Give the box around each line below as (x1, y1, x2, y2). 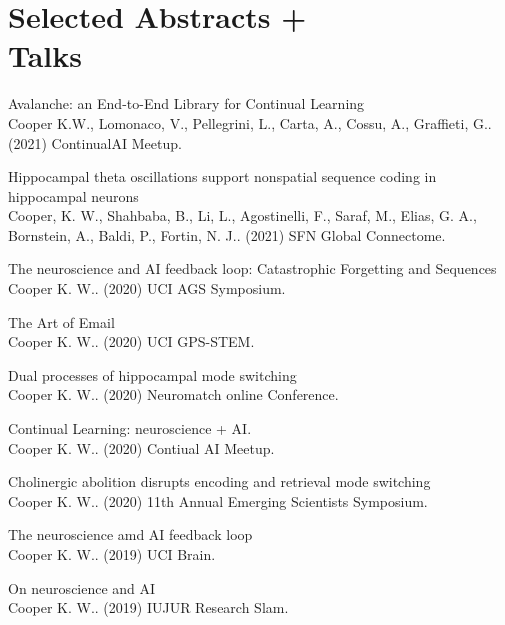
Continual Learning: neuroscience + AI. (8, 418, 252, 439)
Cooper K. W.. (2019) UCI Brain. (8, 544, 216, 564)
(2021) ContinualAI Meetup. (8, 132, 182, 153)
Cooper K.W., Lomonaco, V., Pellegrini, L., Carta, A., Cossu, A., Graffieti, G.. (8, 112, 492, 133)
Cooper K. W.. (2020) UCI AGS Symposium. (8, 278, 286, 299)
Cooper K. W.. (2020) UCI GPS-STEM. (8, 331, 255, 352)
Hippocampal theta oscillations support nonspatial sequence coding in (8, 166, 437, 187)
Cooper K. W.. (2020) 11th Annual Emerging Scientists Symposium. (8, 490, 428, 511)
